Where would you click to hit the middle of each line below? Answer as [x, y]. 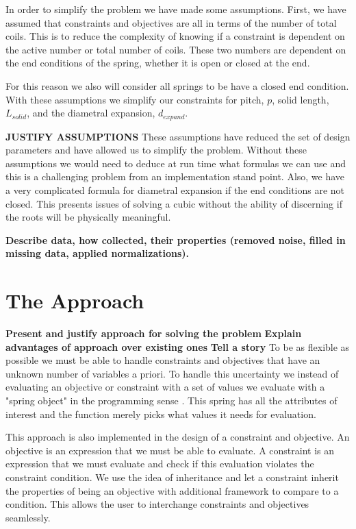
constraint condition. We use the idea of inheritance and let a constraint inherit [172, 477]
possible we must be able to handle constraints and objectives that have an [163, 360]
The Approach [75, 300]
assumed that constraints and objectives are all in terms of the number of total [171, 22]
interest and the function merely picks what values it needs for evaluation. [161, 414]
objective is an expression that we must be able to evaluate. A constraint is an [170, 450]
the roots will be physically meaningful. [88, 217]
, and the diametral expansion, [91, 113]
